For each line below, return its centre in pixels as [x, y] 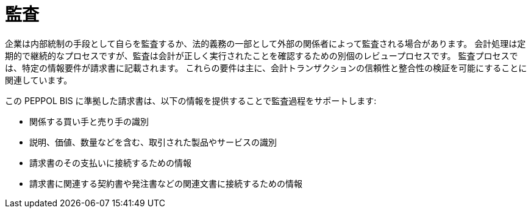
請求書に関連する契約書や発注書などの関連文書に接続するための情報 [166, 183]
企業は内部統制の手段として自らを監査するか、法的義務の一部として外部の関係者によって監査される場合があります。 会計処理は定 [265, 43]
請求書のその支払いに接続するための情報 [110, 162]
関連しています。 [39, 80]
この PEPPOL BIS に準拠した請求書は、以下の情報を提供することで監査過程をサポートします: [191, 100]
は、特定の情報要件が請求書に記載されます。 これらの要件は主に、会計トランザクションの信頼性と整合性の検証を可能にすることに [266, 68]
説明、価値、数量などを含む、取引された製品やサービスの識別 [153, 142]
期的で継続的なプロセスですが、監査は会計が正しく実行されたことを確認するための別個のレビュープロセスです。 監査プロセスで [262, 55]
